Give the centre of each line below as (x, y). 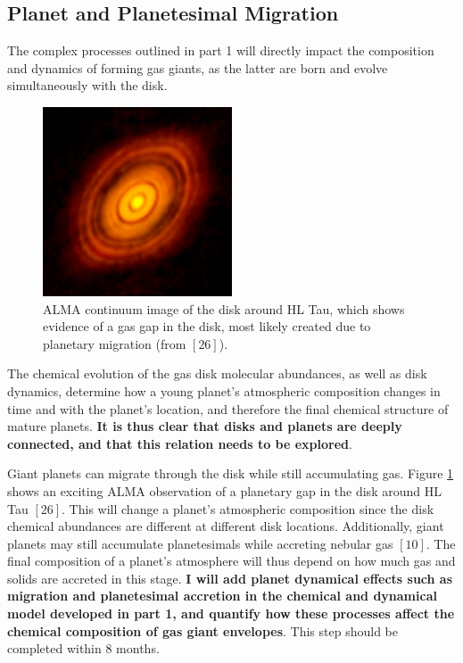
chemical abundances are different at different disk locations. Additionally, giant (226, 526)
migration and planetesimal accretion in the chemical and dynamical (222, 596)
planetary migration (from (115, 343)
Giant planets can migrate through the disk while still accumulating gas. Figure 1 (231, 473)
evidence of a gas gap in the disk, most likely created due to (207, 326)
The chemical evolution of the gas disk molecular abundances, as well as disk (217, 373)
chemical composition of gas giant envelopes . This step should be (203, 630)
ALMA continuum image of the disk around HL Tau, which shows (224, 308)
